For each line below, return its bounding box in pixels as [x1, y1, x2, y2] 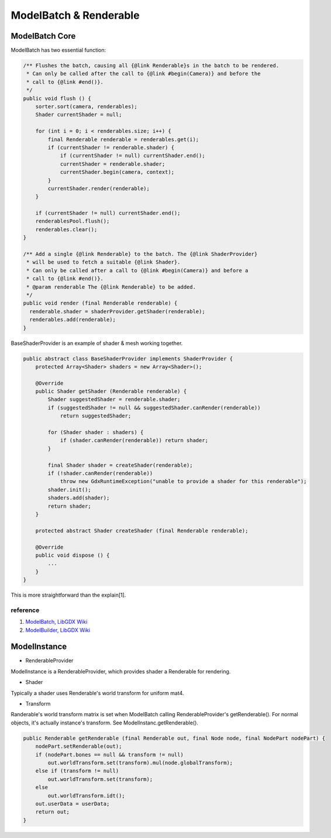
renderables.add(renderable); [29, 316, 116, 323]
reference [11, 606, 40, 614]
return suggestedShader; [60, 413, 132, 419]
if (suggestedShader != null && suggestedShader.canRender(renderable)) [47, 404, 261, 411]
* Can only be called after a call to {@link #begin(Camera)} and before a [26, 267, 249, 273]
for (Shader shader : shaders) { [47, 429, 144, 436]
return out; [35, 809, 70, 815]
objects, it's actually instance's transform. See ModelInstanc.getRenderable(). [11, 719, 199, 726]
